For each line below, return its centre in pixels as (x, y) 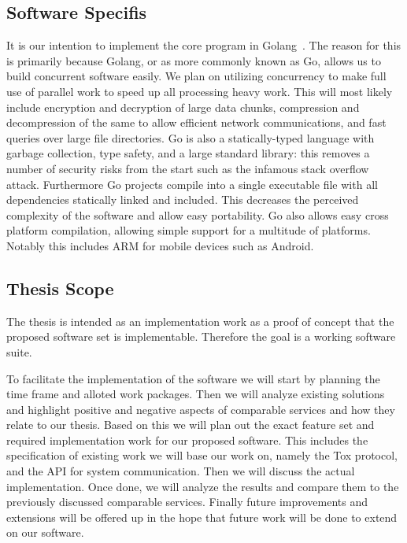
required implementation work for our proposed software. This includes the (187, 440)
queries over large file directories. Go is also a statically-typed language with (191, 137)
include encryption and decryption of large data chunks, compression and (183, 107)
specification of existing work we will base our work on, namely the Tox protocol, (202, 455)
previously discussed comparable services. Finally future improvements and (187, 502)
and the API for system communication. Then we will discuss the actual (181, 471)
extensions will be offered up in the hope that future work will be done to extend (202, 517)
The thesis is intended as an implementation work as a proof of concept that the (200, 321)
